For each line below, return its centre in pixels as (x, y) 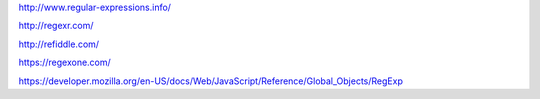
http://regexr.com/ (56, 26)
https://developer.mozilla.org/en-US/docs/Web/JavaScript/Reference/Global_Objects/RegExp (211, 81)
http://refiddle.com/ (59, 44)
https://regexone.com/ (65, 62)
